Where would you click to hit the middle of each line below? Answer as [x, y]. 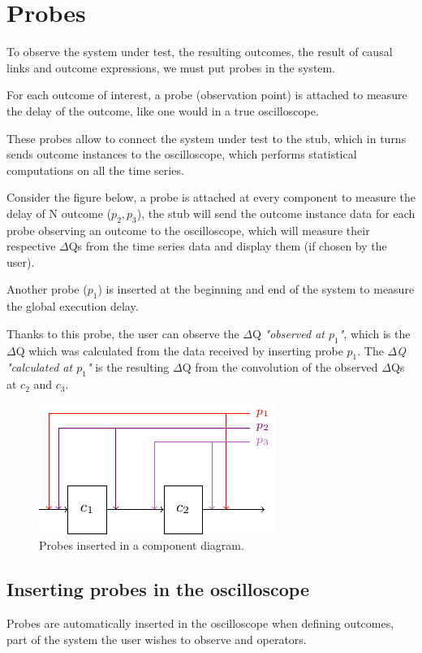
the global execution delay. [73, 306]
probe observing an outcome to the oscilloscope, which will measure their [188, 230]
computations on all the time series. [95, 170]
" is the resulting [128, 367]
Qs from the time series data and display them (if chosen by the [228, 246]
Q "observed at [288, 333]
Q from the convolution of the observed [280, 367]
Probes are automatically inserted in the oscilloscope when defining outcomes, [200, 623]
